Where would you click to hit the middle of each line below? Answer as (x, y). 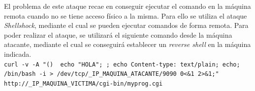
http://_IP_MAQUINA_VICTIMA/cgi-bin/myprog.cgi (83, 83)
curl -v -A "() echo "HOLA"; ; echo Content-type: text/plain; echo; (122, 64)
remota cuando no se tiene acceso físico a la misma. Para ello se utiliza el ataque (126, 15)
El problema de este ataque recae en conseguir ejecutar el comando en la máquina (127, 6)
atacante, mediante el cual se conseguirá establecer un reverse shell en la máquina (127, 44)
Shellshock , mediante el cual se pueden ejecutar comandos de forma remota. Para (126, 25)
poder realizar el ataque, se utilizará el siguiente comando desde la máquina (118, 34)
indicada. (18, 54)
